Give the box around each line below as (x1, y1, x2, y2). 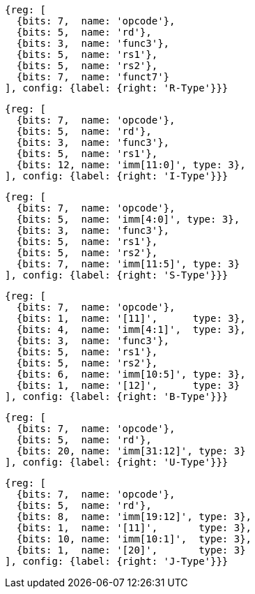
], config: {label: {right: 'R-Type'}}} (5, 82, 229, 94)
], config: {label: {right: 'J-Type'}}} (5, 556, 229, 567)
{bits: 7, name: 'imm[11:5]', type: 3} (16, 258, 240, 269)
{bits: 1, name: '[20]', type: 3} (16, 544, 246, 556)
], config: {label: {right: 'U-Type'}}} (5, 456, 229, 468)
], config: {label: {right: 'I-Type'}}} (5, 170, 229, 181)
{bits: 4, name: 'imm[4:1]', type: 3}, (16, 324, 246, 335)
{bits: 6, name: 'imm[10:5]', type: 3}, (16, 369, 246, 380)
